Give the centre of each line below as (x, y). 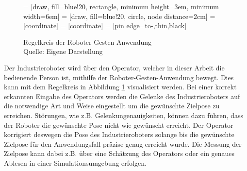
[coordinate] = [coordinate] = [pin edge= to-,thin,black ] (105, 26)
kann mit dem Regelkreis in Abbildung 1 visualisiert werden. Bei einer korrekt (120, 87)
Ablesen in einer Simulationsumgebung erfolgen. (75, 162)
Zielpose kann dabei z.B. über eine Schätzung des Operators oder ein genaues (119, 153)
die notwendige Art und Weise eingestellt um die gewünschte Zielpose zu (112, 106)
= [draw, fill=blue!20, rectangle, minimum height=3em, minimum (121, 6)
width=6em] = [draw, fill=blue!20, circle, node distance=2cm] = (119, 16)
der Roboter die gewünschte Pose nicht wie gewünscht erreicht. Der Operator (119, 125)
